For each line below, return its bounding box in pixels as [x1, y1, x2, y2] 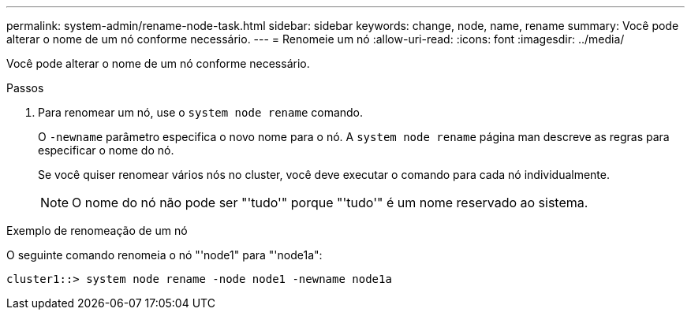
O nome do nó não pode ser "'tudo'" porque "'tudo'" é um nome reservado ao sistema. [72, 195, 588, 210]
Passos [6, 81, 44, 95]
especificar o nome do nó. [38, 143, 174, 157]
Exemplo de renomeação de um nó [6, 224, 188, 237]
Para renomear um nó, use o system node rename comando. [38, 106, 364, 119]
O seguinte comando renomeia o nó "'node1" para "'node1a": [6, 248, 323, 262]
